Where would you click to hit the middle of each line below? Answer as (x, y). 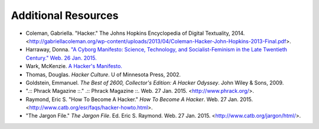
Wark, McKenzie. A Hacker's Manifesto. (74, 66)
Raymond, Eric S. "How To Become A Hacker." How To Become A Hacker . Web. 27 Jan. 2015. (139, 99)
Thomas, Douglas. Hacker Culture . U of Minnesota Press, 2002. (103, 75)
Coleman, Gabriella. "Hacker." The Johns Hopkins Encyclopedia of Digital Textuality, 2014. (135, 33)
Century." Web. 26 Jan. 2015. (61, 58)
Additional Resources (65, 15)
